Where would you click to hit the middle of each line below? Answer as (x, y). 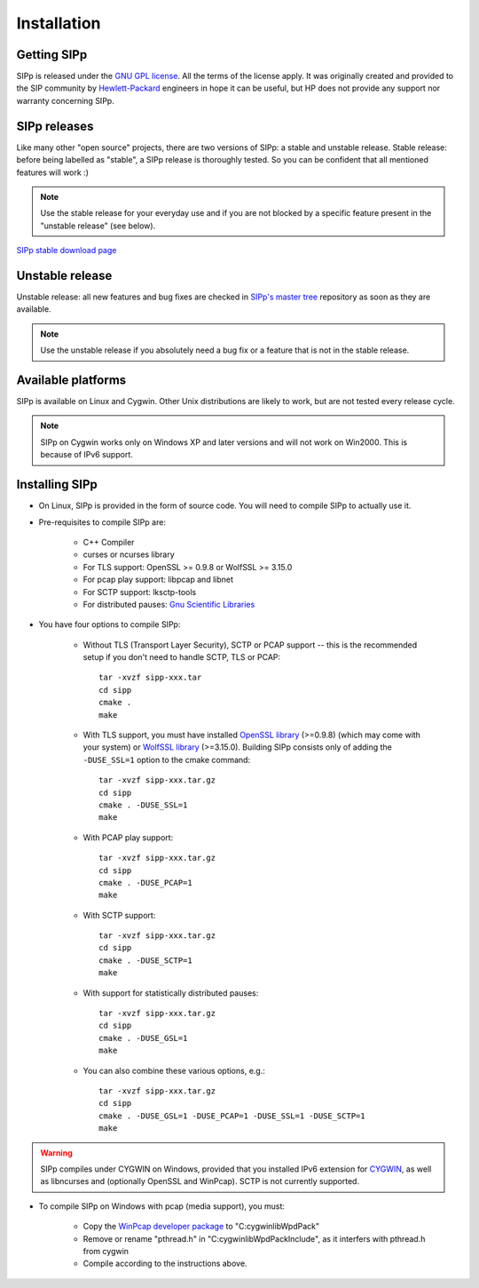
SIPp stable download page (67, 250)
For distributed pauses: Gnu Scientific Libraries (169, 604)
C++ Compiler (109, 542)
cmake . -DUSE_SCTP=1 (145, 960)
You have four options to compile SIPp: (110, 624)
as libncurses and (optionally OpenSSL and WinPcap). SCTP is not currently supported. (200, 1181)
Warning (56, 1153)
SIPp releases (55, 126)
